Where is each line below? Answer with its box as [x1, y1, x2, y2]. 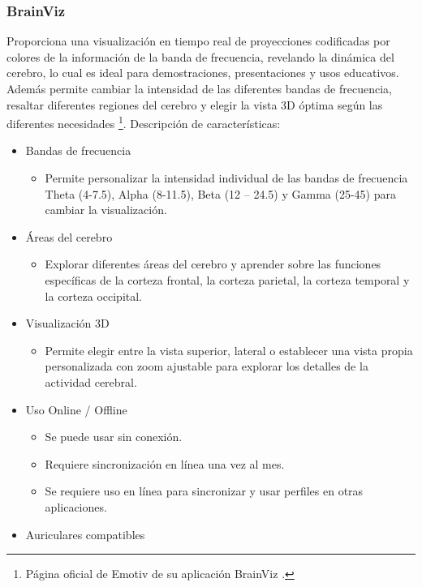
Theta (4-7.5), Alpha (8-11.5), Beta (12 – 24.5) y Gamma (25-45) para [45, 185, 396, 202]
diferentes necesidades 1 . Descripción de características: [6, 113, 281, 131]
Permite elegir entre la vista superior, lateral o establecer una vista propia [45, 341, 413, 358]
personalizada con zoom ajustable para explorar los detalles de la [45, 358, 368, 375]
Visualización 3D [25, 315, 110, 332]
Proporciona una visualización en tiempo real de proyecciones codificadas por [6, 32, 390, 49]
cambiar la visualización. [45, 201, 167, 218]
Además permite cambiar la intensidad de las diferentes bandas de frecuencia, [6, 80, 392, 96]
